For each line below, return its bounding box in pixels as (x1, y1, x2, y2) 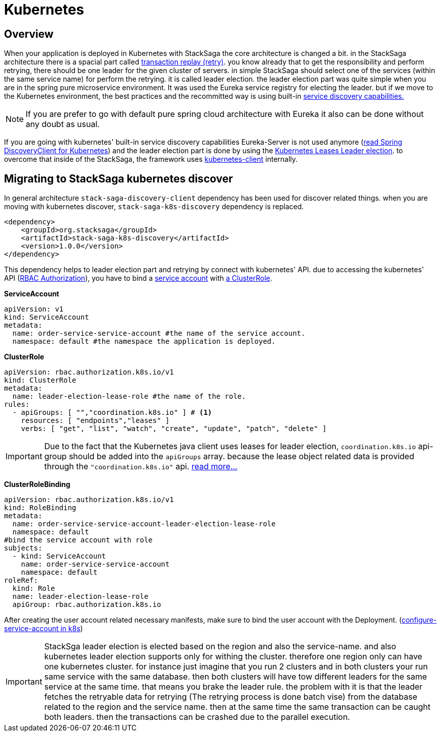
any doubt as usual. (26, 119, 100, 130)
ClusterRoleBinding (4, 480, 70, 489)
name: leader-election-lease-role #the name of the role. (12, 392, 246, 401)
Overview (4, 27, 54, 40)
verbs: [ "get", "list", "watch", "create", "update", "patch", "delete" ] (21, 424, 327, 433)
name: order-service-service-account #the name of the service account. (12, 329, 306, 338)
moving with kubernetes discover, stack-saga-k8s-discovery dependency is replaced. (4, 202, 304, 211)
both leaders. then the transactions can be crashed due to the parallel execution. (44, 712, 350, 722)
